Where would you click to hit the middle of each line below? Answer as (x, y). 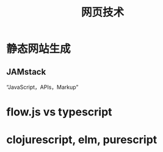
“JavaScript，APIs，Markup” (42, 87)
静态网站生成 (39, 49)
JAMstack (26, 71)
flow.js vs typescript (59, 112)
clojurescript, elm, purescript (82, 140)
